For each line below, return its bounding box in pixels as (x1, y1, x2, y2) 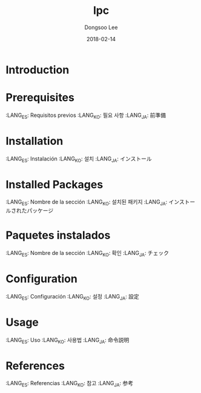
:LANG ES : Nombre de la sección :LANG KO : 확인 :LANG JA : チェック (5, 249, 170, 258)
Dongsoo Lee (84, 24, 118, 31)
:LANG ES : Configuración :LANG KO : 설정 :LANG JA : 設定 (5, 292, 140, 302)
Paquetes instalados (5, 228, 111, 242)
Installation (5, 134, 64, 148)
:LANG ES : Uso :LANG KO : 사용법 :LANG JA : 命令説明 (5, 336, 130, 345)
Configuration (5, 272, 78, 286)
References (5, 358, 65, 372)
